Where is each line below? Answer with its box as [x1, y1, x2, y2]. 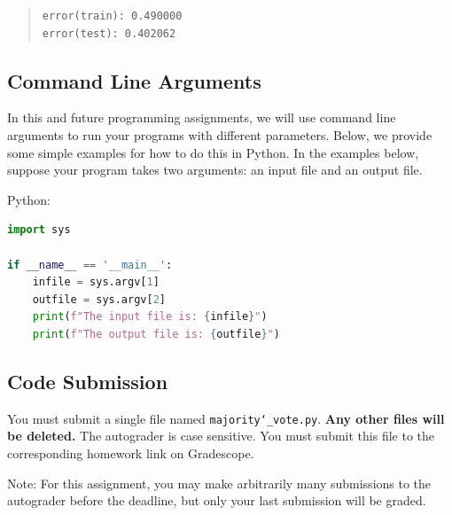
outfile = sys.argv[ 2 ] [32, 293, 167, 306]
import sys [7, 223, 71, 237]
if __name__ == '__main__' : [7, 258, 173, 271]
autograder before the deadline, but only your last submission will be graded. [7, 491, 426, 510]
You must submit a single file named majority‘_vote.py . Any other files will [7, 409, 445, 427]
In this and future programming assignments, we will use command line [7, 108, 396, 127]
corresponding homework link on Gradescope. [7, 443, 254, 462]
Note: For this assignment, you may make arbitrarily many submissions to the [7, 473, 432, 492]
